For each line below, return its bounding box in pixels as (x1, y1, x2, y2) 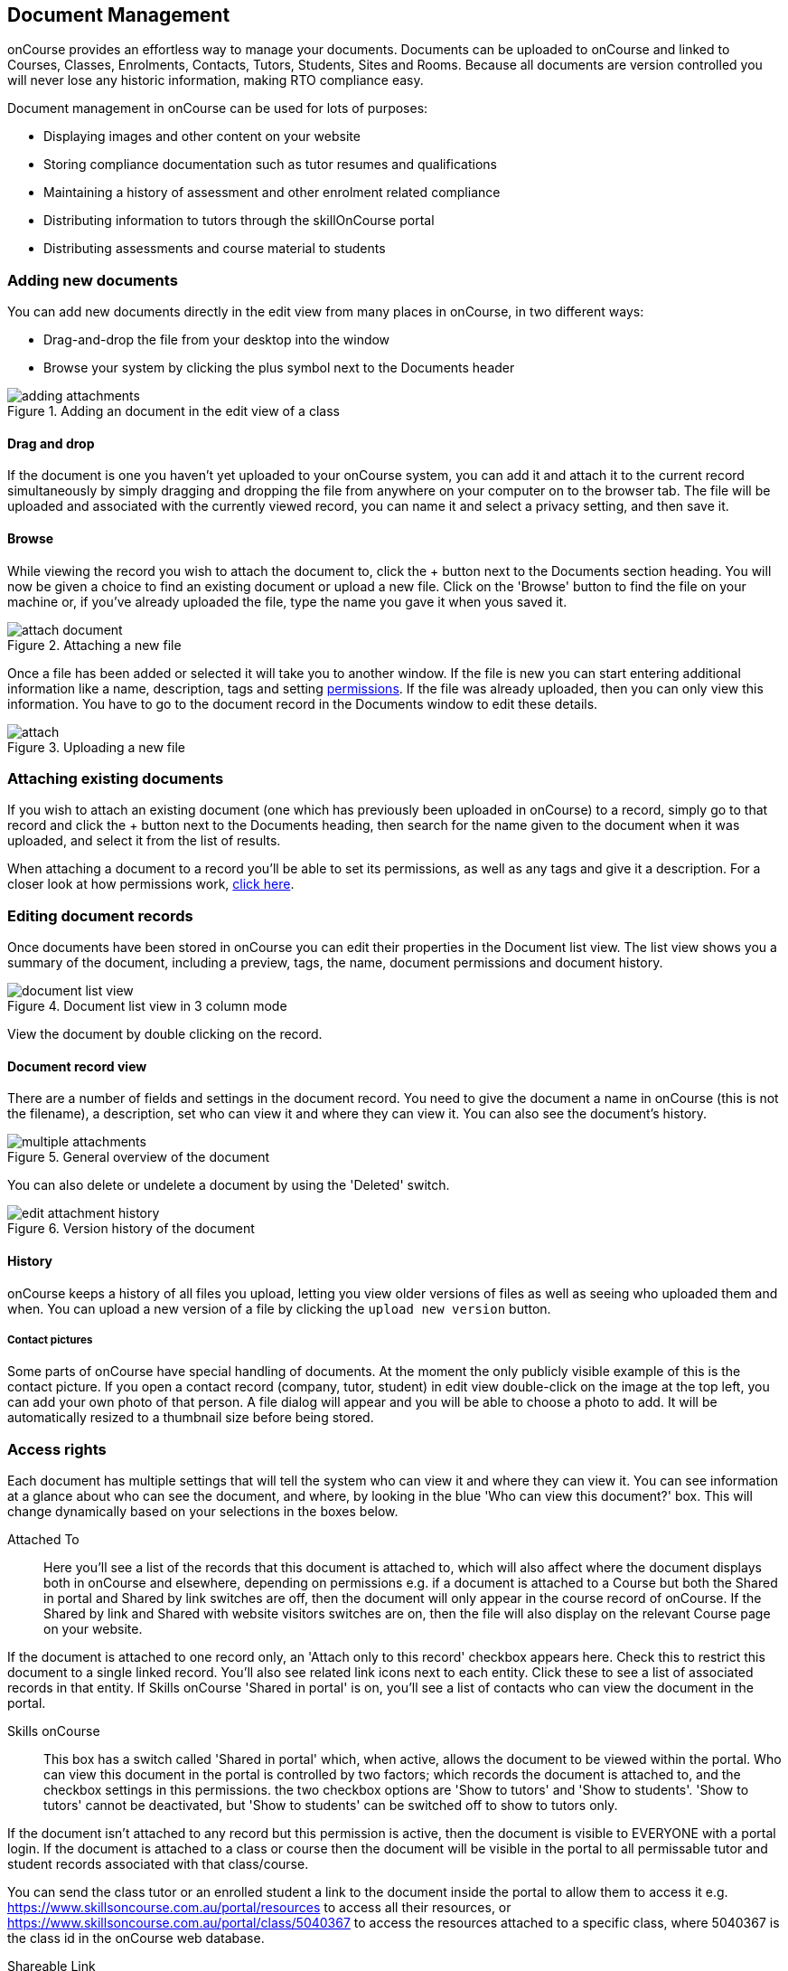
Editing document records (7, 906, 193, 925)
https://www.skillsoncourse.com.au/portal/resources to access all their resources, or (7, 1900, 511, 1916)
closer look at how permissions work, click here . (7, 876, 295, 892)
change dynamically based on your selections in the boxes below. (7, 1504, 399, 1520)
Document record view (7, 1058, 147, 1074)
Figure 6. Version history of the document (7, 1221, 255, 1237)
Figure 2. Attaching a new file (7, 637, 182, 653)
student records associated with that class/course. (7, 1856, 309, 1872)
